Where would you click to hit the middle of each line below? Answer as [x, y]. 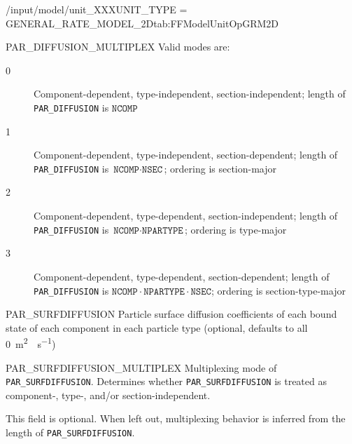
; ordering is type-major [235, 229]
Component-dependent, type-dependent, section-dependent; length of [182, 276]
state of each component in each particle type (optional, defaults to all [157, 327]
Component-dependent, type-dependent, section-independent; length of [186, 216]
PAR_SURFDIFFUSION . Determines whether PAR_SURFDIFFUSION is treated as [166, 381]
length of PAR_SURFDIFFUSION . [70, 432]
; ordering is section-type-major [278, 290]
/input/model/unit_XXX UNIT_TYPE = [97, 9]
